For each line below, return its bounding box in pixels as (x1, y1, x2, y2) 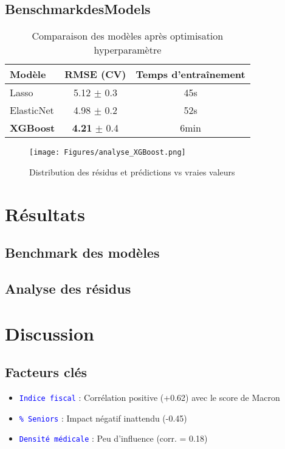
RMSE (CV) (64, 67, 126, 82)
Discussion (5, 320, 94, 345)
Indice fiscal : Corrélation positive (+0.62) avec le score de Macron (19, 391, 280, 403)
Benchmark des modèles (5, 243, 160, 262)
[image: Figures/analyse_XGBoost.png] (29, 148, 186, 157)
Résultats (5, 201, 85, 226)
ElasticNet (10, 103, 54, 118)
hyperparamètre (94, 43, 162, 57)
